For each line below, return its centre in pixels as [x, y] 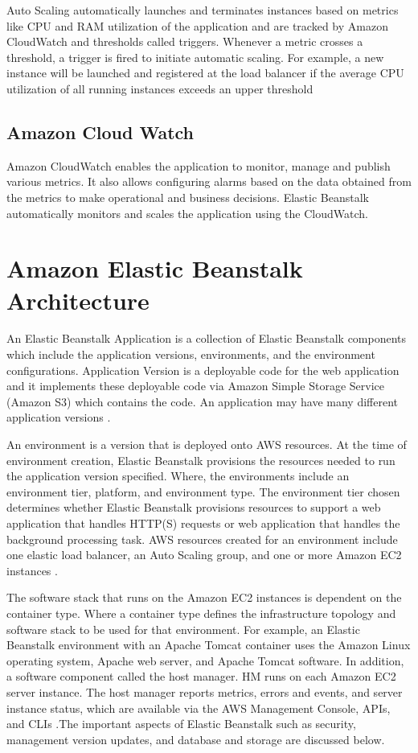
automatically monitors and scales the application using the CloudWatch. [187, 213]
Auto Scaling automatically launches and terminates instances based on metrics [203, 10]
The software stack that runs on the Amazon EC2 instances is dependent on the [204, 597]
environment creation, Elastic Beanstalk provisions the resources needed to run [201, 460]
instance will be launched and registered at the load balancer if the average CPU [205, 73]
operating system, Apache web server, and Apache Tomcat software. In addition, [205, 660]
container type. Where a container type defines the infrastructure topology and [201, 613]
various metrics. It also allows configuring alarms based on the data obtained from [209, 181]
